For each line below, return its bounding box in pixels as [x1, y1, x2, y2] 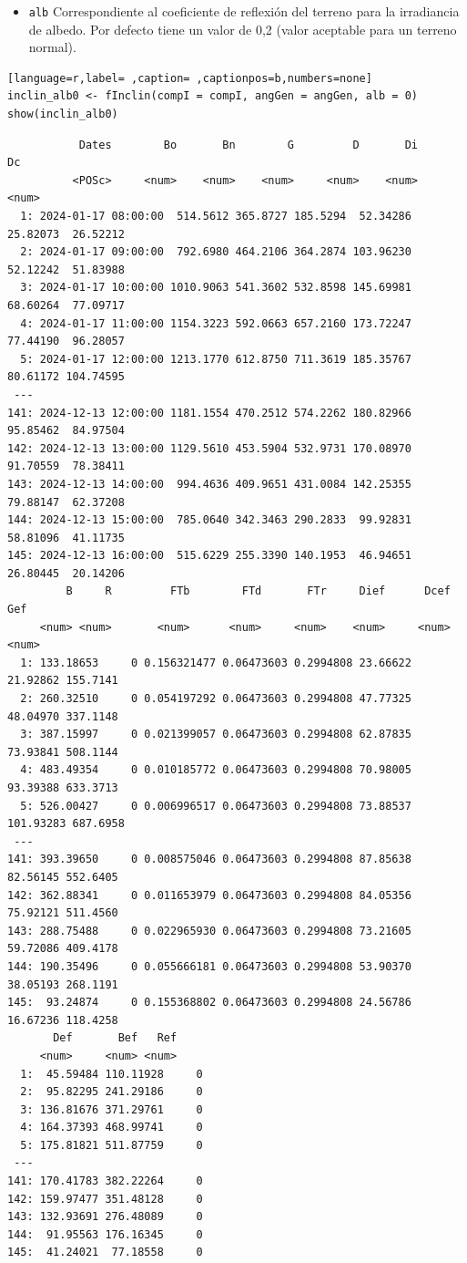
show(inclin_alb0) [7, 108, 118, 121]
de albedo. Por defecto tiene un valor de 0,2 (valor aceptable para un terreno [28, 19, 457, 38]
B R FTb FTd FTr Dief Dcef [66, 585, 451, 598]
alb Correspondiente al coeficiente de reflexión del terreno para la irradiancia [28, 2, 460, 20]
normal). [28, 37, 76, 57]
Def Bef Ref [53, 1031, 178, 1045]
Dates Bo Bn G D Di [78, 138, 419, 151]
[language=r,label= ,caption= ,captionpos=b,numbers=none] [7, 71, 372, 85]
